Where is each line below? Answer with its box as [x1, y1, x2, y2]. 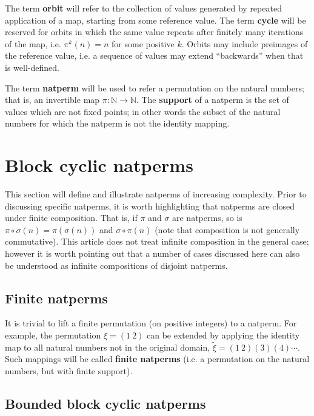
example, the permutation [5, 329, 101, 342]
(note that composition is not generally [155, 223, 300, 236]
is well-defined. [5, 61, 59, 73]
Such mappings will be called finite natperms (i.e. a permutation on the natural [5, 352, 310, 365]
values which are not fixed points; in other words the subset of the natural [5, 105, 281, 117]
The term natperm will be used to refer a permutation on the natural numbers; [5, 81, 304, 94]
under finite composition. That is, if [5, 211, 138, 224]
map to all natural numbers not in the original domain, [5, 340, 210, 353]
